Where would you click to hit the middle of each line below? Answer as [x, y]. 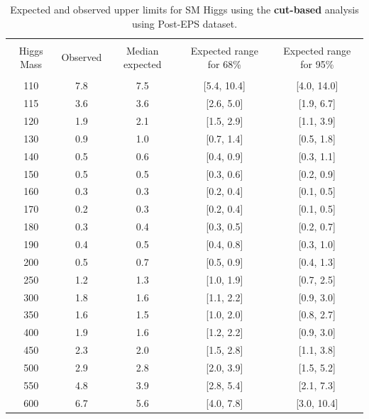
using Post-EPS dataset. [184, 23]
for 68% [224, 64]
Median [142, 50]
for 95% [317, 64]
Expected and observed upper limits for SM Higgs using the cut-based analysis [184, 9]
